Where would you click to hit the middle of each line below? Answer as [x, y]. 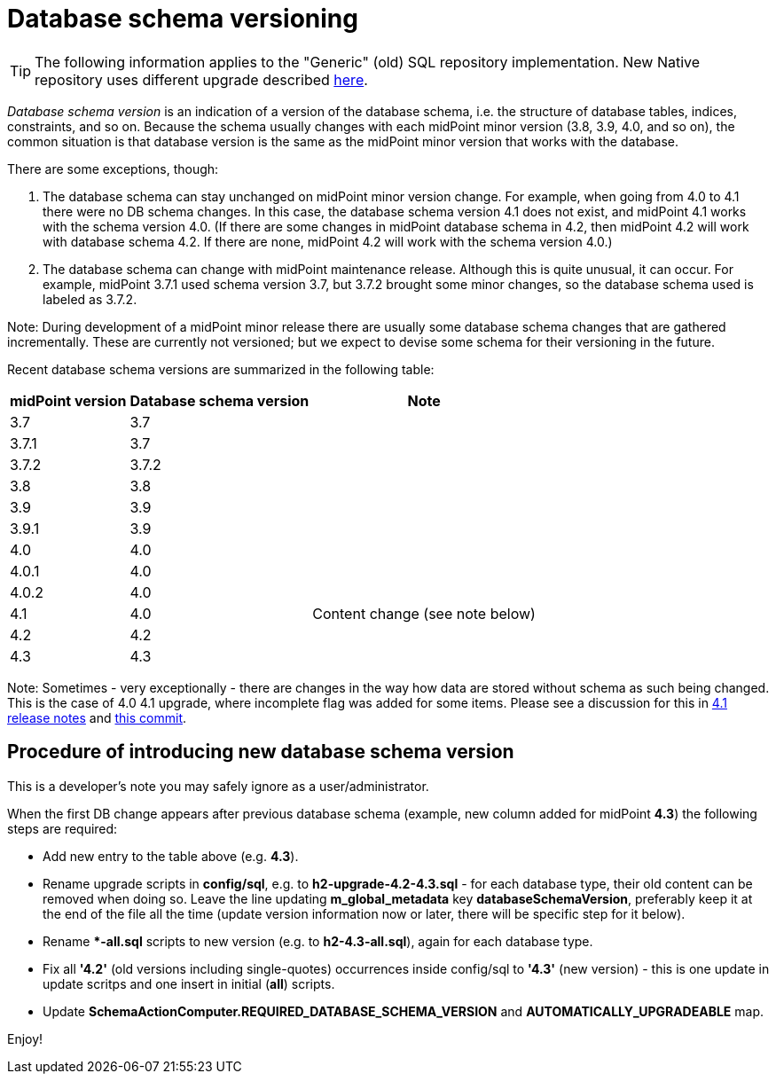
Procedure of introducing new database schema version [261, 752]
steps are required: [63, 828]
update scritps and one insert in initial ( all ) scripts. [189, 983]
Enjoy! [25, 1038]
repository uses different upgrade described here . [201, 79]
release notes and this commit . [97, 717]
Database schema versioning [183, 19]
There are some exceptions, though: [113, 168]
